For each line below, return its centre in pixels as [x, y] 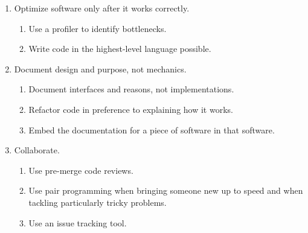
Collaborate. [37, 150]
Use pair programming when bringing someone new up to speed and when [166, 190]
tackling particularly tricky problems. [98, 202]
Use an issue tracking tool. [78, 222]
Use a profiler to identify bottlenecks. [98, 28]
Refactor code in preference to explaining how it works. [131, 109]
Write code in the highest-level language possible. [120, 49]
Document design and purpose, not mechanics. [100, 69]
